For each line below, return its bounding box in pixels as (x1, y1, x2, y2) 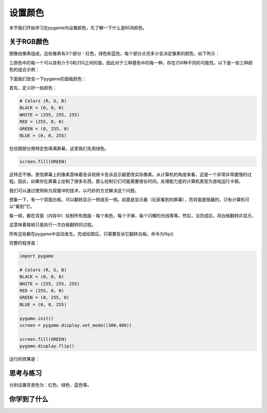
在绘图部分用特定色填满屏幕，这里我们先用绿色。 (9, 145, 109, 151)
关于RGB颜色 (9, 38, 49, 46)
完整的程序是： (9, 240, 40, 246)
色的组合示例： (9, 67, 40, 73)
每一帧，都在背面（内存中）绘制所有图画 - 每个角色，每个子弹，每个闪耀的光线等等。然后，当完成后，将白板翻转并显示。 (9, 212, 257, 218)
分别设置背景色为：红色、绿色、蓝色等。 (9, 382, 91, 388)
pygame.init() (19, 315, 54, 321)
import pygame (19, 253, 54, 259)
